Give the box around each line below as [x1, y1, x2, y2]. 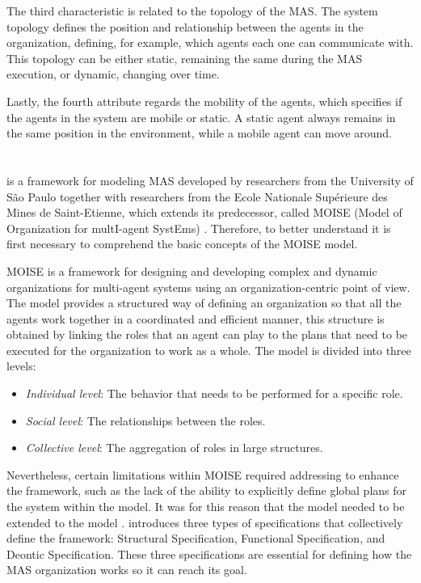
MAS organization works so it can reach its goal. [6, 561, 247, 578]
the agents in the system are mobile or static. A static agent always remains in [6, 108, 396, 125]
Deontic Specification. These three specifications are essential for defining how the [6, 545, 412, 562]
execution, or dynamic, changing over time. [6, 65, 220, 82]
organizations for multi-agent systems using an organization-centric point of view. [6, 278, 410, 295]
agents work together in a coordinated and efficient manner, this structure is [6, 310, 385, 327]
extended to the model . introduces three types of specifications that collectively [6, 513, 403, 530]
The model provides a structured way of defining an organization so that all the [6, 294, 402, 311]
